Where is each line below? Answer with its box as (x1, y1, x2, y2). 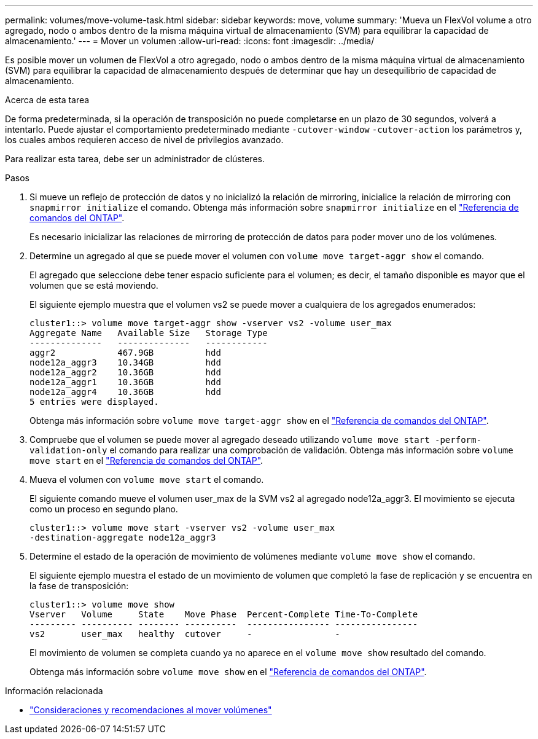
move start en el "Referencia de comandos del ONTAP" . (29, 455, 263, 466)
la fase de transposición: (29, 581, 129, 591)
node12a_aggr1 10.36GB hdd (29, 377, 221, 387)
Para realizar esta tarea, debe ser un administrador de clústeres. (5, 154, 265, 164)
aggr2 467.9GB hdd (29, 348, 221, 358)
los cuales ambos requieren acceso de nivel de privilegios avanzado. (5, 135, 284, 145)
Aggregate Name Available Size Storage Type (29, 328, 268, 338)
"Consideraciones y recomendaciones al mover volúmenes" (29, 705, 272, 715)
